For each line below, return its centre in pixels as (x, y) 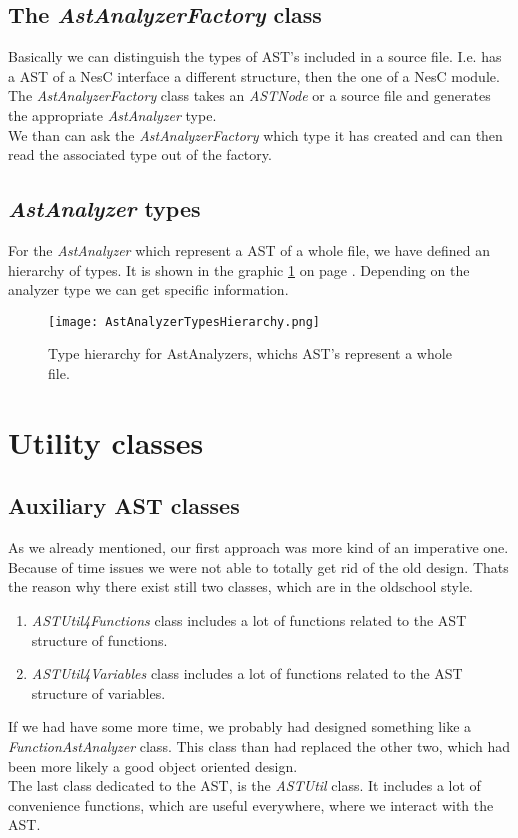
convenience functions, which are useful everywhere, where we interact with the (251, 804)
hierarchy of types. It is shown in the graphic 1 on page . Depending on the (239, 269)
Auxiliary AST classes (124, 505)
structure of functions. (99, 639)
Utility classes (106, 441)
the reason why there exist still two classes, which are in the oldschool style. (240, 586)
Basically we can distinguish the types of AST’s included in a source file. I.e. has (255, 56)
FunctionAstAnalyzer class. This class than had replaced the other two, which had (259, 745)
